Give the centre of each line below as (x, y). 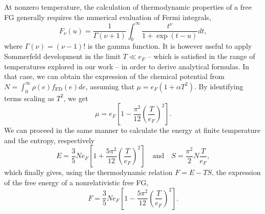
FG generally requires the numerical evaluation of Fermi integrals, (108, 17)
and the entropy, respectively (49, 140)
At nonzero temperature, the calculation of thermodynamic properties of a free (128, 7)
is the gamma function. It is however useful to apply (170, 46)
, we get (76, 98)
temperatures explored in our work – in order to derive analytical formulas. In (127, 66)
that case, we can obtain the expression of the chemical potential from (114, 76)
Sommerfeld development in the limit (63, 56)
